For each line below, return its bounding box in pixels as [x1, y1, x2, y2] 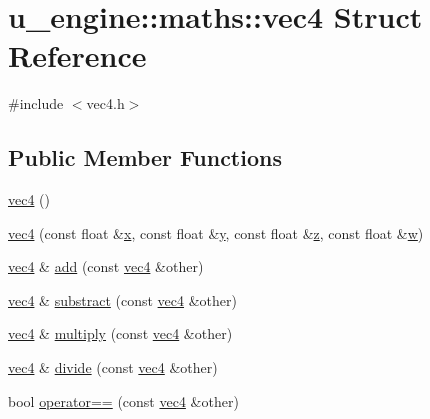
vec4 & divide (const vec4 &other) [8, 357, 218, 378]
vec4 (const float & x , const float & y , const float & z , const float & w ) [8, 222, 424, 243]
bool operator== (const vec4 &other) [8, 390, 239, 411]
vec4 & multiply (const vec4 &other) [8, 323, 233, 344]
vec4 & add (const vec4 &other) [8, 256, 204, 277]
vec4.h [86, 93, 125, 114]
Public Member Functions [8, 142, 282, 173]
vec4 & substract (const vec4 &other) [8, 289, 237, 310]
